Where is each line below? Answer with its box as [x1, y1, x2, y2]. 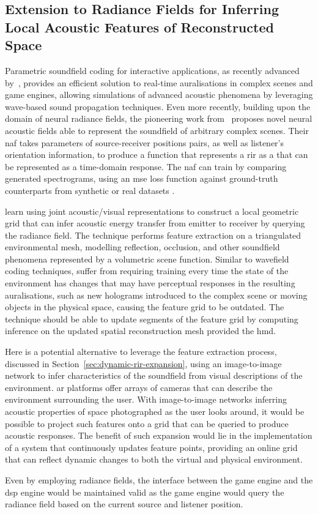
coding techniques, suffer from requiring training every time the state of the [5, 264, 289, 277]
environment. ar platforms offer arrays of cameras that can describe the [5, 381, 273, 393]
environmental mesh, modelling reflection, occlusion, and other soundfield [5, 240, 280, 253]
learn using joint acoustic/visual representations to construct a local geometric [5, 204, 299, 217]
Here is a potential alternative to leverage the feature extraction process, [5, 345, 277, 358]
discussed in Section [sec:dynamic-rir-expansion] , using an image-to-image [5, 357, 282, 370]
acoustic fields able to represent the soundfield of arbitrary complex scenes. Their [5, 124, 309, 136]
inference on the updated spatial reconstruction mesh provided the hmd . [5, 324, 276, 337]
